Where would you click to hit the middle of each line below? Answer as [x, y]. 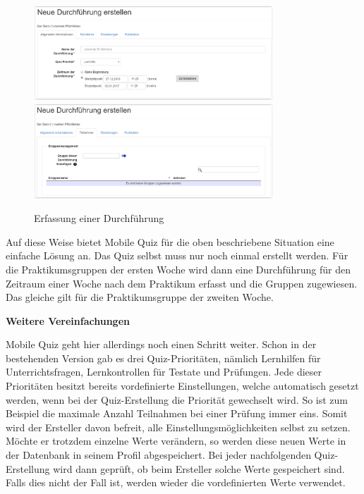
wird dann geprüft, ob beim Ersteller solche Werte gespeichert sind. [199, 468]
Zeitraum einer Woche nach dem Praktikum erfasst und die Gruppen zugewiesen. [182, 283]
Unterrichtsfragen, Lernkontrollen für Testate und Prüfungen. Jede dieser [164, 372]
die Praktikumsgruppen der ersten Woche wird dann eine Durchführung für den [178, 269]
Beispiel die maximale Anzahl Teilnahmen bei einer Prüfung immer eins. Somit [177, 413]
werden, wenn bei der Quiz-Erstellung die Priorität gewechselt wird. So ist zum [177, 399]
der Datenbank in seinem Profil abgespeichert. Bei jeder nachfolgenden [158, 455]
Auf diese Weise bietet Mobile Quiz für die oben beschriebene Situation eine [170, 241]
